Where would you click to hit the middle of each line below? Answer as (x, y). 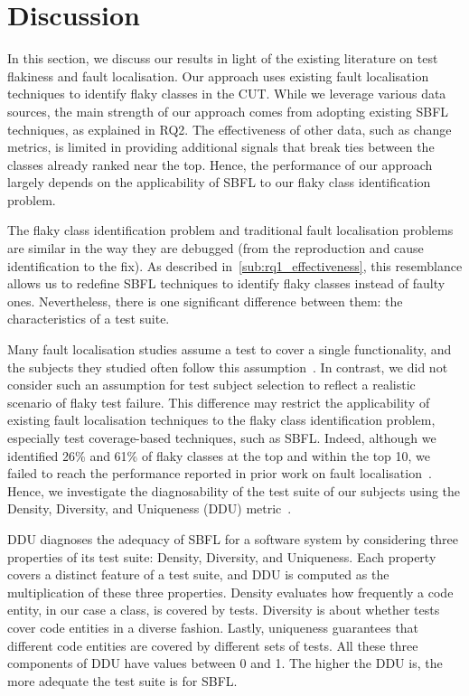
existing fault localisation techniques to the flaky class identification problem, (221, 420)
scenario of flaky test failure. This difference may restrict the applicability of (219, 402)
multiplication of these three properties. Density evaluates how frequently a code (230, 592)
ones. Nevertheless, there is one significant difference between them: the (205, 301)
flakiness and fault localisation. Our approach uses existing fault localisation (218, 75)
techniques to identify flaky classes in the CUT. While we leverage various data (227, 94)
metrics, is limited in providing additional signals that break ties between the (221, 147)
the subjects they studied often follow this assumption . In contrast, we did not (228, 367)
